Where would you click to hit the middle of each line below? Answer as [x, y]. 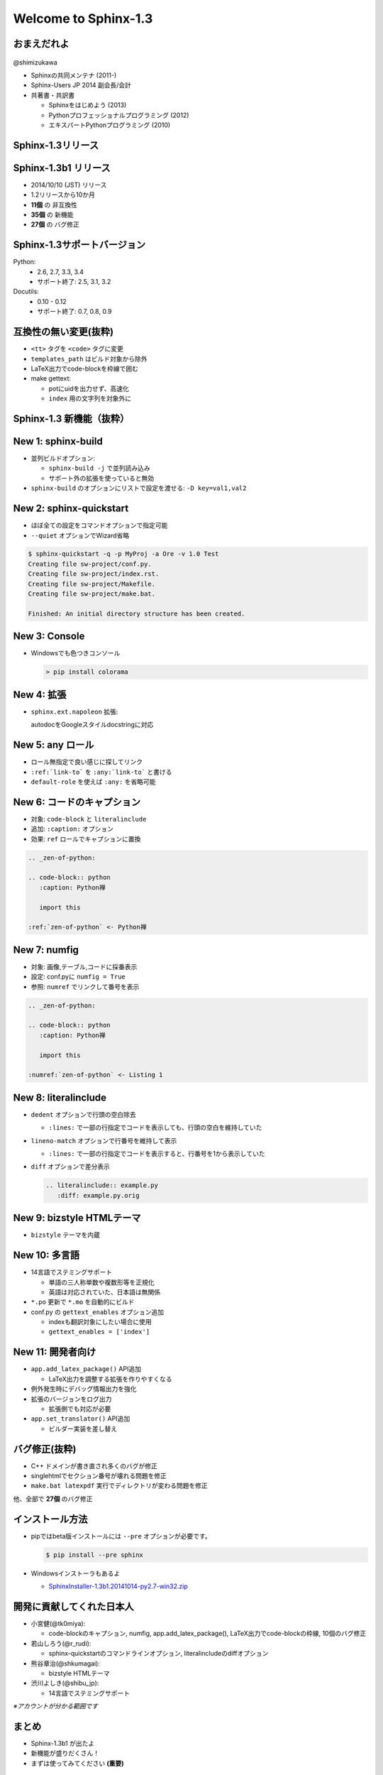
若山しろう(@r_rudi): [61, 1643]
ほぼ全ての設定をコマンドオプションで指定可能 [99, 525]
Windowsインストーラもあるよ [76, 1573]
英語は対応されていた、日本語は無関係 [105, 1291]
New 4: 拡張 [40, 695]
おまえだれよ [41, 44]
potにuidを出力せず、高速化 [89, 388]
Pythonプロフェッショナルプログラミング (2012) [119, 115]
